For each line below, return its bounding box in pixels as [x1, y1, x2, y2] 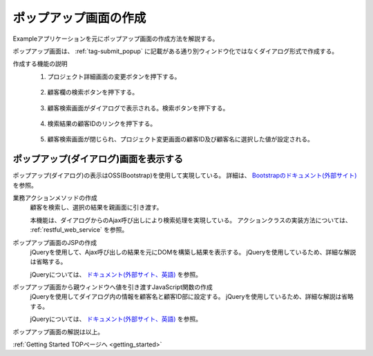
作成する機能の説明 [12, 59, 68, 68]
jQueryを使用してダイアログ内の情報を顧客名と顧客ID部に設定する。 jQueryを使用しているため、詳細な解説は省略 [30, 293, 354, 301]
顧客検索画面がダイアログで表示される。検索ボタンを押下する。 [47, 103, 229, 112]
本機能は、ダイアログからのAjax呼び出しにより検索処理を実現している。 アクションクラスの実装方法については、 [30, 216, 352, 224]
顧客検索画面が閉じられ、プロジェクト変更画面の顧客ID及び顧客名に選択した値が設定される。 [47, 135, 314, 144]
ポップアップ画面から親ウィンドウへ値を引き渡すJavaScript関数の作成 [12, 283, 213, 291]
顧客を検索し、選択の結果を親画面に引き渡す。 [30, 204, 163, 212]
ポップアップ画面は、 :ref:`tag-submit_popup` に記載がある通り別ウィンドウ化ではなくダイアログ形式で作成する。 [12, 47, 338, 55]
